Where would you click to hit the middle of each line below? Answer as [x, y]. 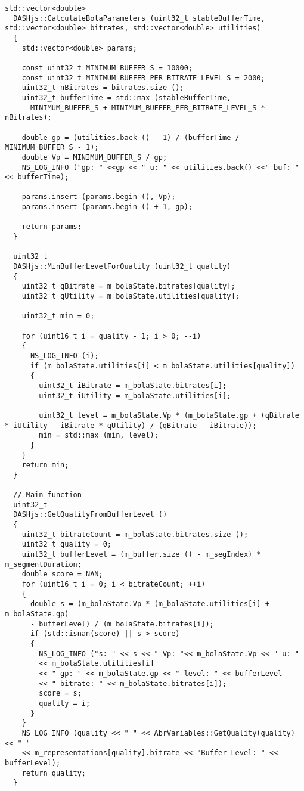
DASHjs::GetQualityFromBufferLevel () [90, 515]
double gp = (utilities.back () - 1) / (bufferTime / [131, 137]
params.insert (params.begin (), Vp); [99, 197]
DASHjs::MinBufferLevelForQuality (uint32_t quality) [122, 267]
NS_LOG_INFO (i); [64, 356]
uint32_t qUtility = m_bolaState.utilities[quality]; [131, 297]
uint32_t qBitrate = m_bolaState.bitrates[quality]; [128, 286]
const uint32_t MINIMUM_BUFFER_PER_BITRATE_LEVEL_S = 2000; [143, 78]
